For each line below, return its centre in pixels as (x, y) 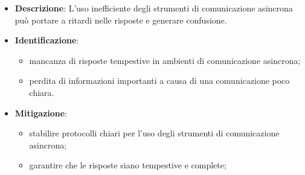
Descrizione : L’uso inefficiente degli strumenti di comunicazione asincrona (154, 8)
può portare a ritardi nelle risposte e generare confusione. (121, 20)
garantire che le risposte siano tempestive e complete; (128, 165)
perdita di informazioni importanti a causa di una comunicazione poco (159, 81)
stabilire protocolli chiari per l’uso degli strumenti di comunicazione (154, 133)
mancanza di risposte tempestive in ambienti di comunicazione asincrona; (165, 60)
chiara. (42, 92)
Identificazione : (47, 40)
